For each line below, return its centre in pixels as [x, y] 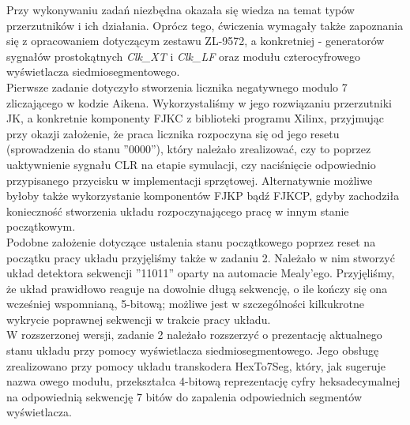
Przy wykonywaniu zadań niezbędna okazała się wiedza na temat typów [181, 9]
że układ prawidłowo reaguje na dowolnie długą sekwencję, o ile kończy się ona [197, 288]
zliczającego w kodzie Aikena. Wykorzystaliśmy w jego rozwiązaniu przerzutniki [199, 102]
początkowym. [41, 226]
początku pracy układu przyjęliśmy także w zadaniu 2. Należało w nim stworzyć [201, 257]
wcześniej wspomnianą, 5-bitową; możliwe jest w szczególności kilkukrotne [186, 304]
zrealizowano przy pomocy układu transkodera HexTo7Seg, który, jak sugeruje [196, 365]
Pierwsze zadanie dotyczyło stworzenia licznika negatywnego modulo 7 [177, 87]
